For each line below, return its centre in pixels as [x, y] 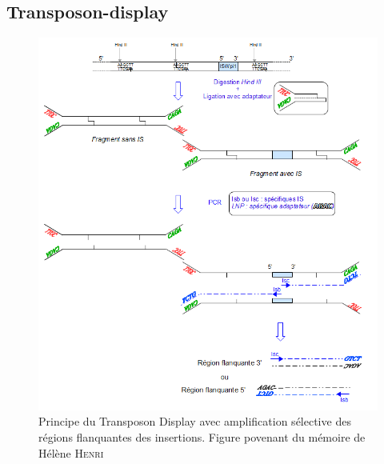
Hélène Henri [71, 452]
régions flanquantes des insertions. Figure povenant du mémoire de [202, 436]
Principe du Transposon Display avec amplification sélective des [195, 421]
